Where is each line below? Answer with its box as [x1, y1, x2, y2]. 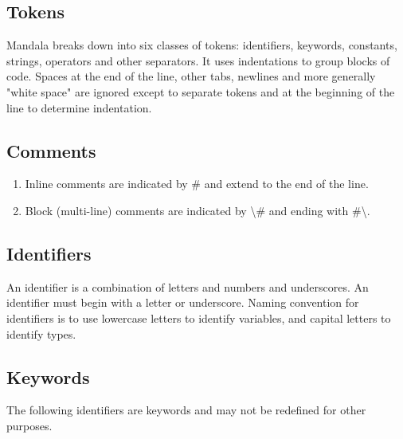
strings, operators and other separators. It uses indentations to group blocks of [6, 52, 390, 69]
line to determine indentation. [6, 99, 152, 116]
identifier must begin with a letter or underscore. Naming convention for [6, 294, 359, 311]
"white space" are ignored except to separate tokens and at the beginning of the [6, 83, 395, 100]
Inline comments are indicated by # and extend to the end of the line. [25, 175, 369, 192]
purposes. [6, 417, 53, 433]
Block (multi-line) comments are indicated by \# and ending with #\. [25, 202, 370, 218]
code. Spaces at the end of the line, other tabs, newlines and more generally [6, 68, 376, 84]
